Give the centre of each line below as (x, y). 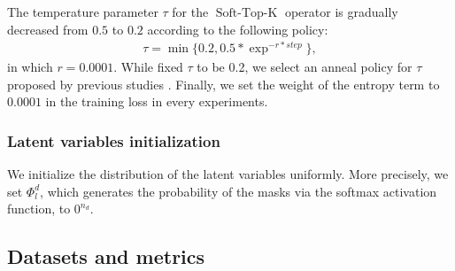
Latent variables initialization (114, 141)
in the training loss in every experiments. (157, 101)
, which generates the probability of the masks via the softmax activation (239, 191)
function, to (39, 209)
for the (190, 12)
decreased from (48, 29)
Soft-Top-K (247, 13)
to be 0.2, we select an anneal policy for (305, 67)
